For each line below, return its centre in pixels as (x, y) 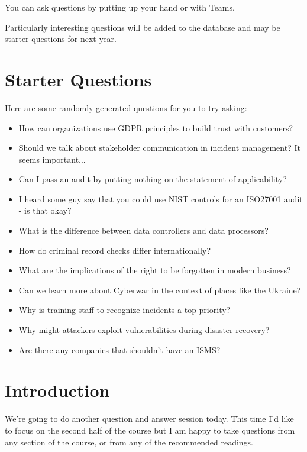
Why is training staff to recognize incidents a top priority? (125, 310)
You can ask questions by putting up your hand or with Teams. (120, 7)
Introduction (57, 390)
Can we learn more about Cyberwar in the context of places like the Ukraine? (160, 290)
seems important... (52, 159)
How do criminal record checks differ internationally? (115, 250)
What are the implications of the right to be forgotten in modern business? (155, 270)
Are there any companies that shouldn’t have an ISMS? (119, 349)
